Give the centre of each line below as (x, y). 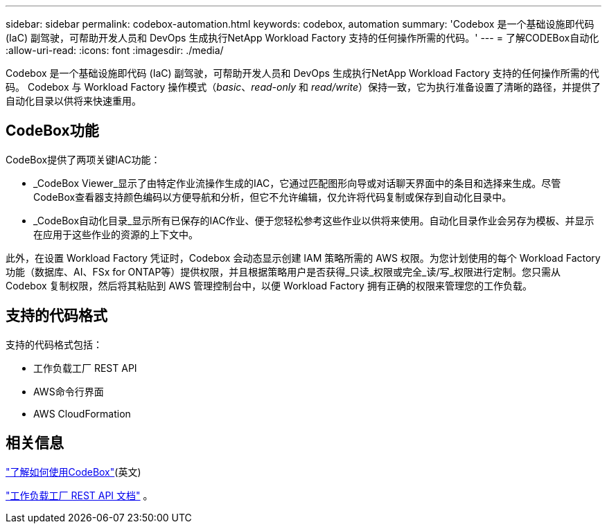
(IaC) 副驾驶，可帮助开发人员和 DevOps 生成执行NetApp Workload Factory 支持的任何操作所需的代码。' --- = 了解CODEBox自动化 (302, 38)
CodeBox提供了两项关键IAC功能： (83, 159)
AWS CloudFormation (82, 413)
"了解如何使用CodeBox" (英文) (73, 472)
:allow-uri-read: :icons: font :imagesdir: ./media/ (115, 50)
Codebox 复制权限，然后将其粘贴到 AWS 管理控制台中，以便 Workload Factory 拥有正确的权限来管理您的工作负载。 (269, 285)
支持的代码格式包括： (54, 344)
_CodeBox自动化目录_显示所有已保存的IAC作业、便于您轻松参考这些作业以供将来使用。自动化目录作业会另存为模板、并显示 (314, 220)
